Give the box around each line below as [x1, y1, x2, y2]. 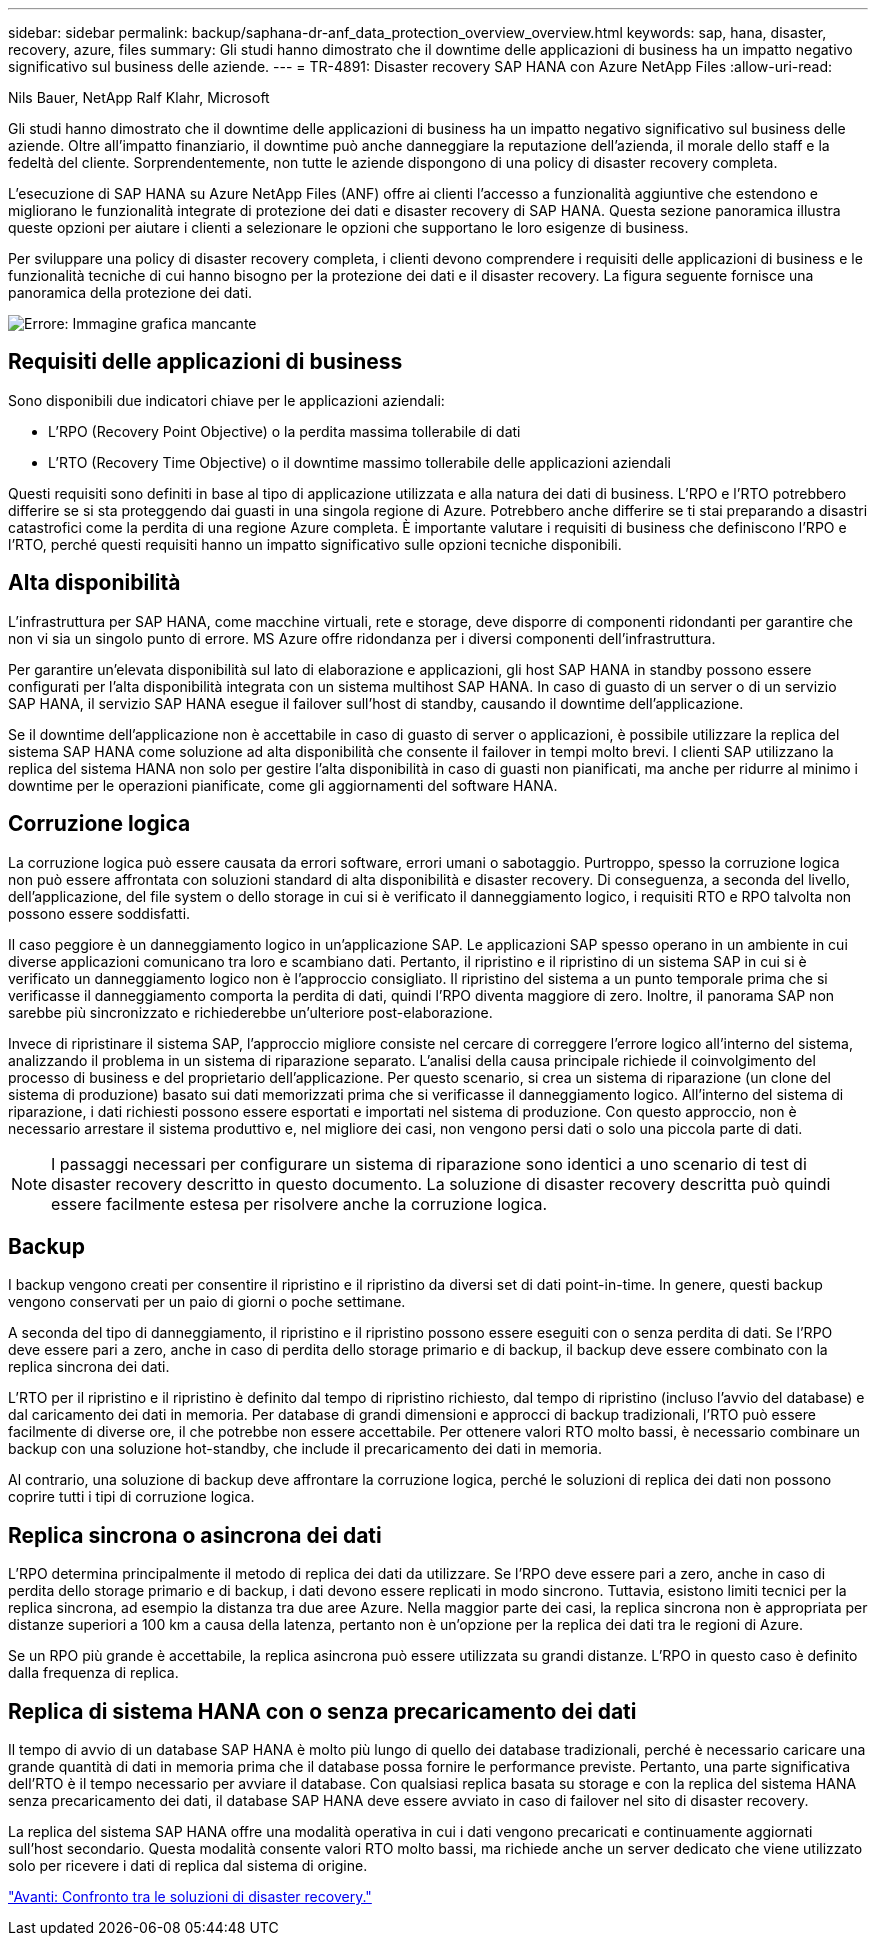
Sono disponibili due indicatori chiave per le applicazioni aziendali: [8, 391, 445, 409]
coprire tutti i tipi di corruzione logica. [8, 1488, 255, 1506]
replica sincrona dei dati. [8, 1358, 170, 1376]
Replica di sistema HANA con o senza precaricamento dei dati [8, 1698, 637, 1724]
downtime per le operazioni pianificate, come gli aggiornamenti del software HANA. [8, 776, 558, 794]
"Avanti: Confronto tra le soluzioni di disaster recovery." [8, 1888, 372, 1906]
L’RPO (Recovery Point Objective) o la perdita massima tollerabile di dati [48, 422, 521, 440]
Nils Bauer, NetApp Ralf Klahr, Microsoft [8, 89, 270, 106]
